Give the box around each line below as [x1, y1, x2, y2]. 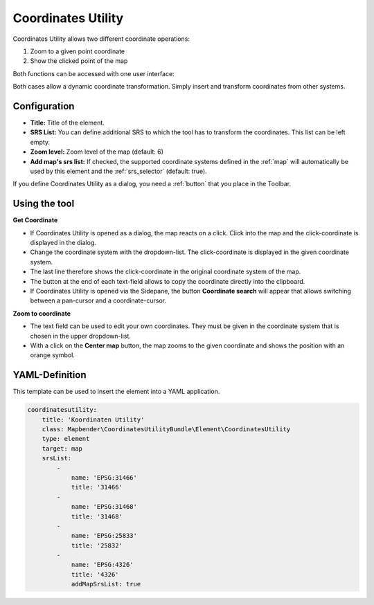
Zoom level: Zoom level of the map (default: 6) [30, 147, 164, 156]
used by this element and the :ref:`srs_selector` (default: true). [30, 167, 207, 175]
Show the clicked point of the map [30, 57, 128, 65]
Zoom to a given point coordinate [30, 47, 125, 55]
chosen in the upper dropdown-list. [30, 332, 132, 340]
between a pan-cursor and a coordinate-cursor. [30, 296, 167, 305]
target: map [42, 444, 83, 453]
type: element [42, 435, 90, 443]
